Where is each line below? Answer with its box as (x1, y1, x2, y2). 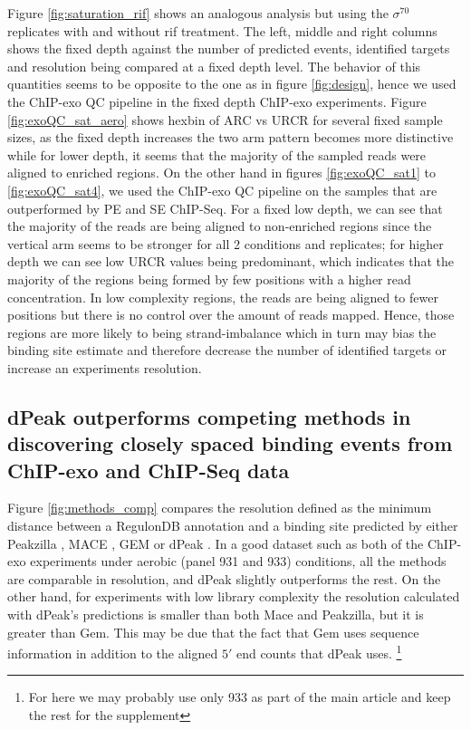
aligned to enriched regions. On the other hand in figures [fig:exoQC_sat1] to (7, 163, 436, 182)
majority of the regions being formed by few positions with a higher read (7, 269, 411, 288)
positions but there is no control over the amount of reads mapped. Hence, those (7, 305, 455, 324)
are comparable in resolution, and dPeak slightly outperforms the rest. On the (7, 569, 441, 588)
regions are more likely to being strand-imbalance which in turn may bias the (7, 322, 437, 341)
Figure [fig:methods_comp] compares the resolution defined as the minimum (7, 498, 432, 517)
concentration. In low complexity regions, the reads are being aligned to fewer (7, 287, 438, 306)
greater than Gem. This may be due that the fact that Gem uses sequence (7, 622, 419, 641)
